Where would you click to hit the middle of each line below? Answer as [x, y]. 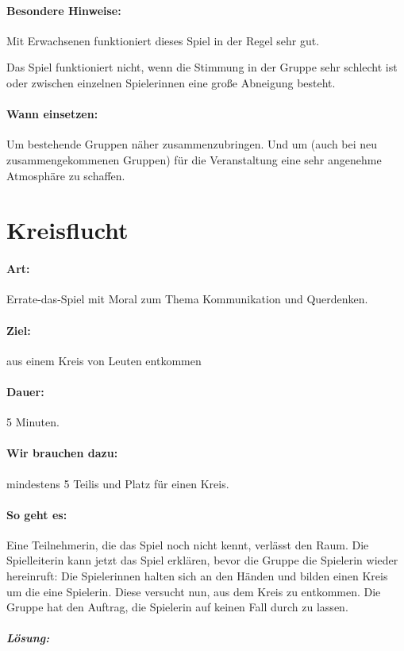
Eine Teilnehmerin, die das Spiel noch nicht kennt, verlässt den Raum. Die [188, 544]
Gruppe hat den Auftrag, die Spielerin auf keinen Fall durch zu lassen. [177, 607]
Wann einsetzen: [52, 114]
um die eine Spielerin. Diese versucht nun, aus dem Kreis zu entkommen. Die [194, 591]
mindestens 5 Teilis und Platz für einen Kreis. [118, 483]
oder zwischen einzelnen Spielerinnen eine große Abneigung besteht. [171, 82]
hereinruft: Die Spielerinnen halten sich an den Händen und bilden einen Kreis [197, 576]
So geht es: [37, 514]
